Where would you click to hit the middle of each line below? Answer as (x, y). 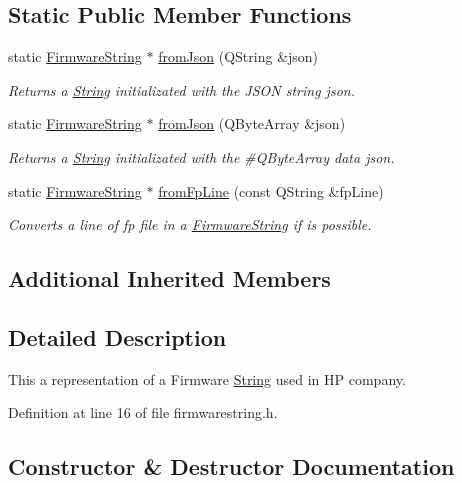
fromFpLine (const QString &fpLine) (271, 190)
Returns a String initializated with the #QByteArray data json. (201, 156)
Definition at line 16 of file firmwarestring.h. (143, 412)
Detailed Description (117, 336)
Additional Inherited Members (169, 278)
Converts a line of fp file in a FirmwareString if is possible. (190, 224)
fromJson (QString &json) (238, 56)
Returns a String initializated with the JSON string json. (181, 89)
